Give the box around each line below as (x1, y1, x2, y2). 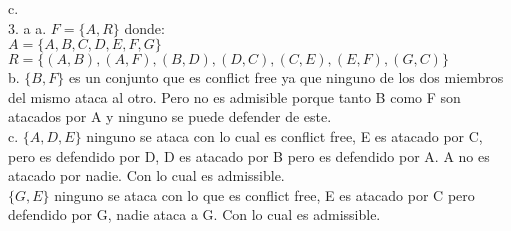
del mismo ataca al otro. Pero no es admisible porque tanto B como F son (8, 86, 461, 107)
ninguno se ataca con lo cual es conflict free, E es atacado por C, (86, 125, 483, 146)
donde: (124, 17, 165, 38)
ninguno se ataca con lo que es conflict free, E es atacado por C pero (54, 184, 475, 205)
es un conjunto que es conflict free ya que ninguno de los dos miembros (68, 67, 504, 88)
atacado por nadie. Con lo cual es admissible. (8, 165, 285, 186)
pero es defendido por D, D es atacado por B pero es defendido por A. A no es (8, 145, 490, 166)
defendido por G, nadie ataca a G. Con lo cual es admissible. (8, 204, 381, 225)
